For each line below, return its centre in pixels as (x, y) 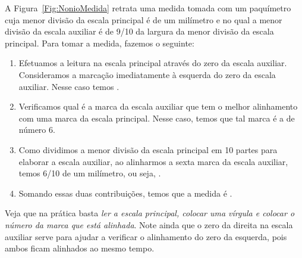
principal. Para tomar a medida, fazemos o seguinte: (100, 43)
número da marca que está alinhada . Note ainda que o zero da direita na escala (149, 224)
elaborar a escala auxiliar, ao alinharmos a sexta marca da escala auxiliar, (153, 161)
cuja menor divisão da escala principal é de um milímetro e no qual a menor (144, 19)
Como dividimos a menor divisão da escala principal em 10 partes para (148, 149)
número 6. (37, 130)
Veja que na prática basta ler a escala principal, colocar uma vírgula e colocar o (150, 213)
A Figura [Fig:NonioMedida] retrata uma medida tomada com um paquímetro (148, 8)
